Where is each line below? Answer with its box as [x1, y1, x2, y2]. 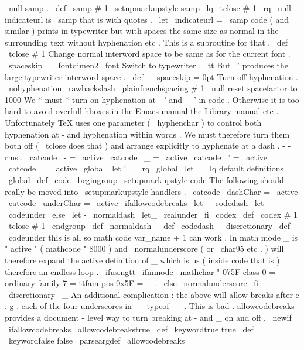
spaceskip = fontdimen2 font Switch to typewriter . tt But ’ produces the [8, 59, 288, 71]
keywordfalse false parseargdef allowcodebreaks [8, 334, 185, 346]
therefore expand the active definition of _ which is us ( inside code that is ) [5, 254, 280, 266]
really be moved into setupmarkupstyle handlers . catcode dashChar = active [5, 185, 298, 197]
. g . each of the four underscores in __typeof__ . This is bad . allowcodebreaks [5, 300, 295, 312]
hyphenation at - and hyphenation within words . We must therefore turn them [5, 128, 290, 140]
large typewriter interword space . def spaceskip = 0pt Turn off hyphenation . [5, 70, 298, 83]
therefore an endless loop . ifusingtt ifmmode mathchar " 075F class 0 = [5, 265, 276, 277]
